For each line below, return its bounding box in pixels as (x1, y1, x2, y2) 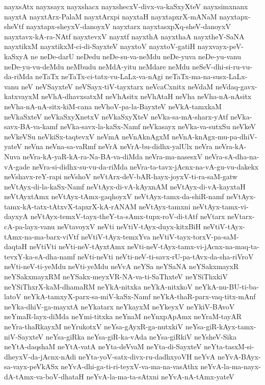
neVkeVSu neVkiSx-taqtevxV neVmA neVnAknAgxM (4, 131, 170, 141)
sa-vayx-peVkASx (4, 361, 59, 372)
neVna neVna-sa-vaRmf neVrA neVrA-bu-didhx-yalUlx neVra (24, 141, 213, 152)
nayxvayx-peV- (197, 41, 244, 52)
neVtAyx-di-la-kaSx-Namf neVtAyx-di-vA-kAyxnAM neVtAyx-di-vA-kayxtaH (4, 181, 246, 191)
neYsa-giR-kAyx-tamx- (185, 321, 256, 331)
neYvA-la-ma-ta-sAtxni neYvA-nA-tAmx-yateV (86, 371, 234, 381)
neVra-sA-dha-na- (204, 151, 259, 161)
